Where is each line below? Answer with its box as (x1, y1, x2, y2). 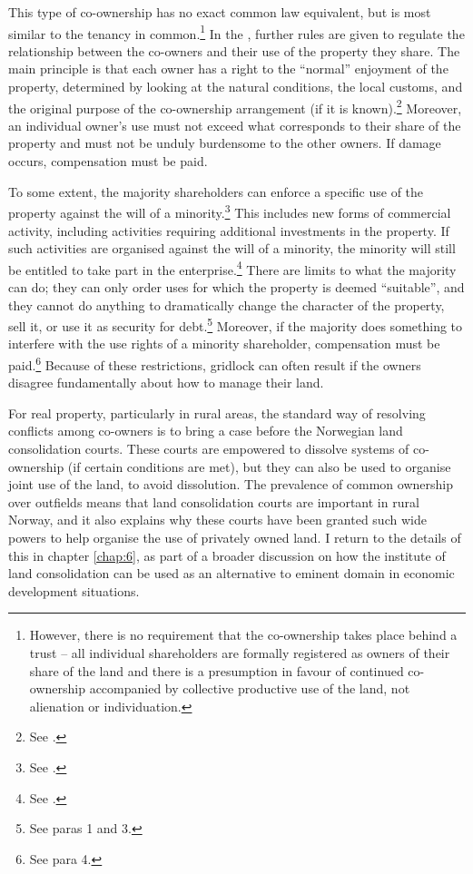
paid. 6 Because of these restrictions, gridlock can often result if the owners (8, 352, 421, 374)
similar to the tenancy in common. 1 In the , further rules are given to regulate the (8, 21, 465, 43)
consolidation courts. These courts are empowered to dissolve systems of (8, 439, 409, 457)
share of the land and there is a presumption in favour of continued (29, 661, 404, 680)
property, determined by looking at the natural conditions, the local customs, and (8, 77, 463, 96)
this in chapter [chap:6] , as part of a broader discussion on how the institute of (8, 545, 446, 565)
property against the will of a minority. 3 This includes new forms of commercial (8, 201, 451, 221)
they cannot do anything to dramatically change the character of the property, (8, 295, 445, 314)
